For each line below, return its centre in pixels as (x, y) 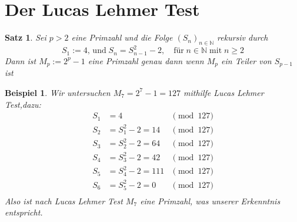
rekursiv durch (243, 37)
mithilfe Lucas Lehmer (224, 92)
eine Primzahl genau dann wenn (146, 60)
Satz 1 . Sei (26, 37)
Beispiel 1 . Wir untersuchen (58, 92)
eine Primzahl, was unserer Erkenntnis (210, 201)
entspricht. (24, 212)
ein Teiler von (246, 60)
